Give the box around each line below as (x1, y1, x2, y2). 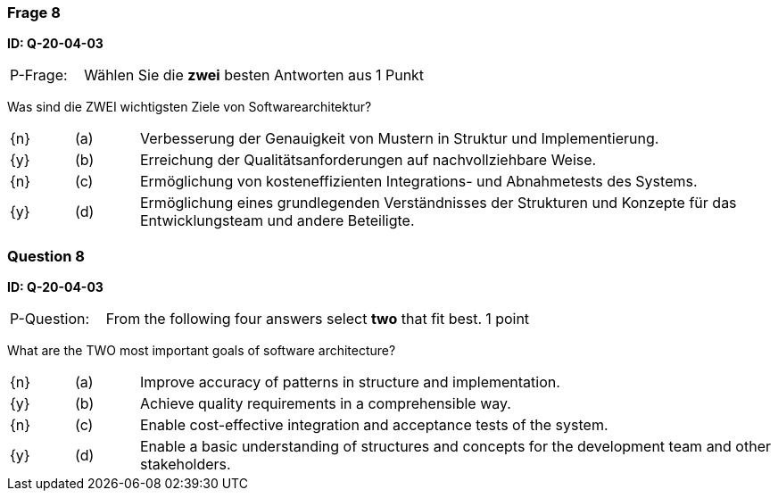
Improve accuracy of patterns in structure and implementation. (139, 373, 560, 392)
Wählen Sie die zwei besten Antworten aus (84, 66, 372, 85)
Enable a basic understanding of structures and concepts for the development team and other (139, 437, 772, 456)
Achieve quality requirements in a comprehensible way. (139, 394, 511, 413)
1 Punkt (375, 66, 425, 85)
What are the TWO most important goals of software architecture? (7, 343, 396, 359)
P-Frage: (10, 66, 68, 85)
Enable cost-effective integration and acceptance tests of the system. (139, 416, 608, 435)
